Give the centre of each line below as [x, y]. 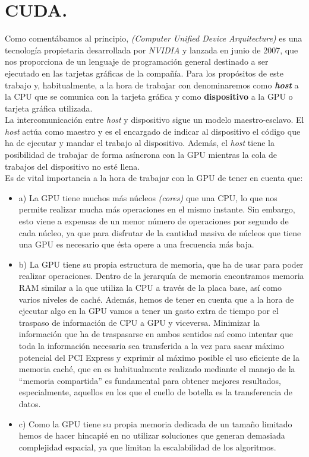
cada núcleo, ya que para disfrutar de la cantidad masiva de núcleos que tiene [160, 232]
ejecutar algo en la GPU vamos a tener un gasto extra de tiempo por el [149, 311]
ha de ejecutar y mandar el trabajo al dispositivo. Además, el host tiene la [140, 143]
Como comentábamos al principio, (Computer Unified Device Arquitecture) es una [154, 38]
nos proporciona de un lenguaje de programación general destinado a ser [137, 61]
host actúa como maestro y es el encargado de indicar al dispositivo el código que [153, 131]
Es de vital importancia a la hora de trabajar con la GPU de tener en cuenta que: [154, 178]
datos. [30, 403]
